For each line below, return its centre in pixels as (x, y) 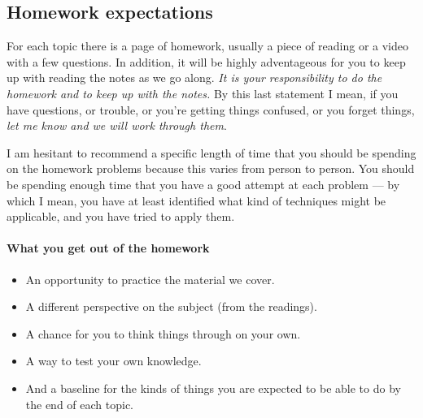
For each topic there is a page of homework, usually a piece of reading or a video (208, 46)
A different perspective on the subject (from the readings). (171, 306)
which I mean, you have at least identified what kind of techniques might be (196, 200)
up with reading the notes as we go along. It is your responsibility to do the (194, 78)
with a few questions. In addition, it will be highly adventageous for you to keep (206, 61)
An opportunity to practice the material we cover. (150, 279)
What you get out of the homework (108, 248)
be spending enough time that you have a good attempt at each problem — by (203, 184)
